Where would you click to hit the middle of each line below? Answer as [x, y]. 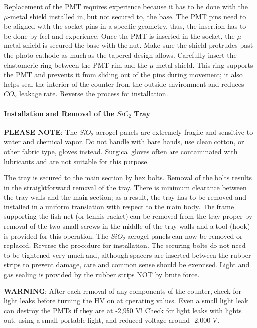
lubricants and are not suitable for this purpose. [77, 161]
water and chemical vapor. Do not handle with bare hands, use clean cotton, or [124, 142]
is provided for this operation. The [56, 235]
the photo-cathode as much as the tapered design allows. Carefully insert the [120, 55]
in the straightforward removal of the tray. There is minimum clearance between [125, 187]
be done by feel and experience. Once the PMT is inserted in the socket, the [119, 35]
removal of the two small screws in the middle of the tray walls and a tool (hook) [127, 226]
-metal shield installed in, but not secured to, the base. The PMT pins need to [127, 16]
